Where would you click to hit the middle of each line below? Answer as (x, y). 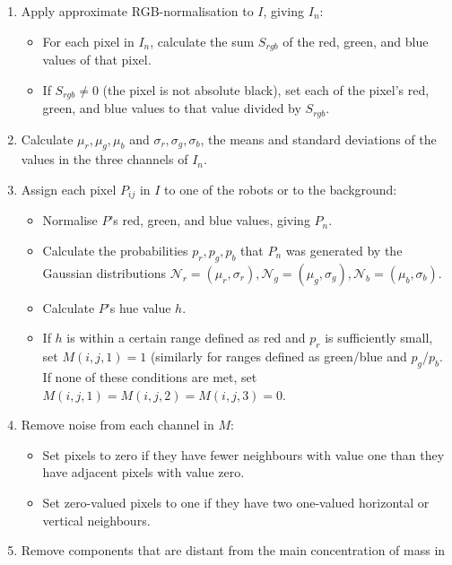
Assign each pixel (69, 189)
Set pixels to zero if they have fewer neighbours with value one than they (243, 454)
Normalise (70, 220)
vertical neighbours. (96, 520)
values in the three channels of (104, 159)
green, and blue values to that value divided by (172, 108)
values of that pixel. (97, 60)
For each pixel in (88, 41)
